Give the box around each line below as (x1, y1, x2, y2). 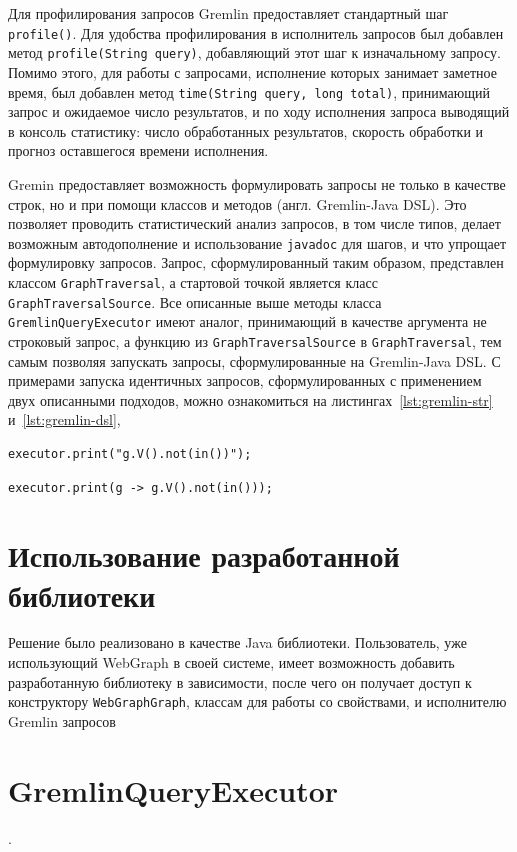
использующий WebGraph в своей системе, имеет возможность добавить (8, 652, 455, 673)
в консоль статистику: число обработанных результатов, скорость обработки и (8, 120, 484, 141)
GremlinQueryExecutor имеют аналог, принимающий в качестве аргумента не (8, 311, 487, 332)
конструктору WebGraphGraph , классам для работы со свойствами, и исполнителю (8, 691, 507, 712)
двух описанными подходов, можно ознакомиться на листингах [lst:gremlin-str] (8, 389, 493, 410)
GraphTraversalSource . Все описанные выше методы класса (8, 291, 382, 312)
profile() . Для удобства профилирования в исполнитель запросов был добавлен (8, 22, 504, 43)
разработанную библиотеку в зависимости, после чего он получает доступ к (8, 671, 472, 692)
